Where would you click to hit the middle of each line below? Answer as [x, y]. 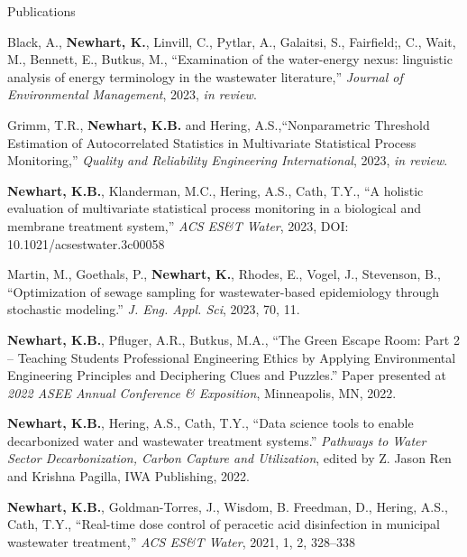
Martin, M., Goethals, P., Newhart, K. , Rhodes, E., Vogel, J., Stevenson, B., [224, 274]
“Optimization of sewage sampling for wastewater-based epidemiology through [224, 291]
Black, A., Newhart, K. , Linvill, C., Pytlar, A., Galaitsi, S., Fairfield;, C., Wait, [232, 41]
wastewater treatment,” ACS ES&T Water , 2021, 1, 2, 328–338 [181, 541]
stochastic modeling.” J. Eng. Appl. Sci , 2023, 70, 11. [154, 309]
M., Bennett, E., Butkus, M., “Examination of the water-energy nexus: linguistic [230, 59]
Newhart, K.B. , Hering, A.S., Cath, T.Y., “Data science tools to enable [211, 423]
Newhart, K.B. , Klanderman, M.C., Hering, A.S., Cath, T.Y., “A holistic [215, 190]
